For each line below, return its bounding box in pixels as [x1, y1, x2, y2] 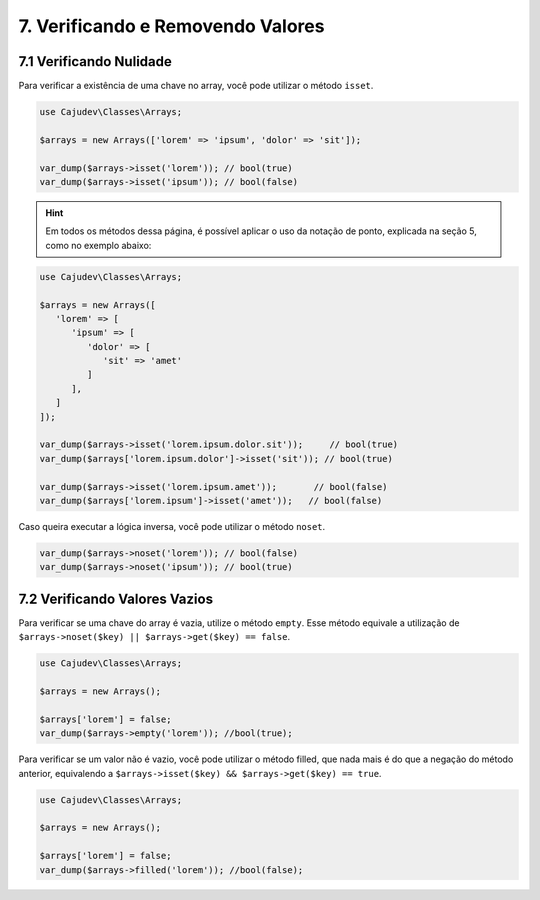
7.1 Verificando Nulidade [18, 53, 172, 70]
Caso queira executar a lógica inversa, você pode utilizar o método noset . [18, 520, 326, 532]
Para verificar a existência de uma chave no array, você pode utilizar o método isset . [18, 80, 374, 92]
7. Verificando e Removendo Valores [18, 15, 325, 37]
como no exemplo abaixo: [45, 239, 152, 251]
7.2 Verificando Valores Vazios [18, 590, 214, 607]
